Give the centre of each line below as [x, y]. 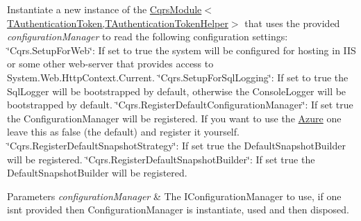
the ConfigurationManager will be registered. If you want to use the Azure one [174, 118]
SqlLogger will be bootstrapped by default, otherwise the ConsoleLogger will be [177, 91]
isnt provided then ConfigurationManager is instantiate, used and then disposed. [178, 210]
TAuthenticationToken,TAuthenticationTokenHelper [118, 23]
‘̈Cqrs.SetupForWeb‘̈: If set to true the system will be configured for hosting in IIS [182, 50]
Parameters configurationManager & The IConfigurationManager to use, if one [174, 196]
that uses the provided [292, 23]
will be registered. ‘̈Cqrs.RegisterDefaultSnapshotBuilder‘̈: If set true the [161, 159]
